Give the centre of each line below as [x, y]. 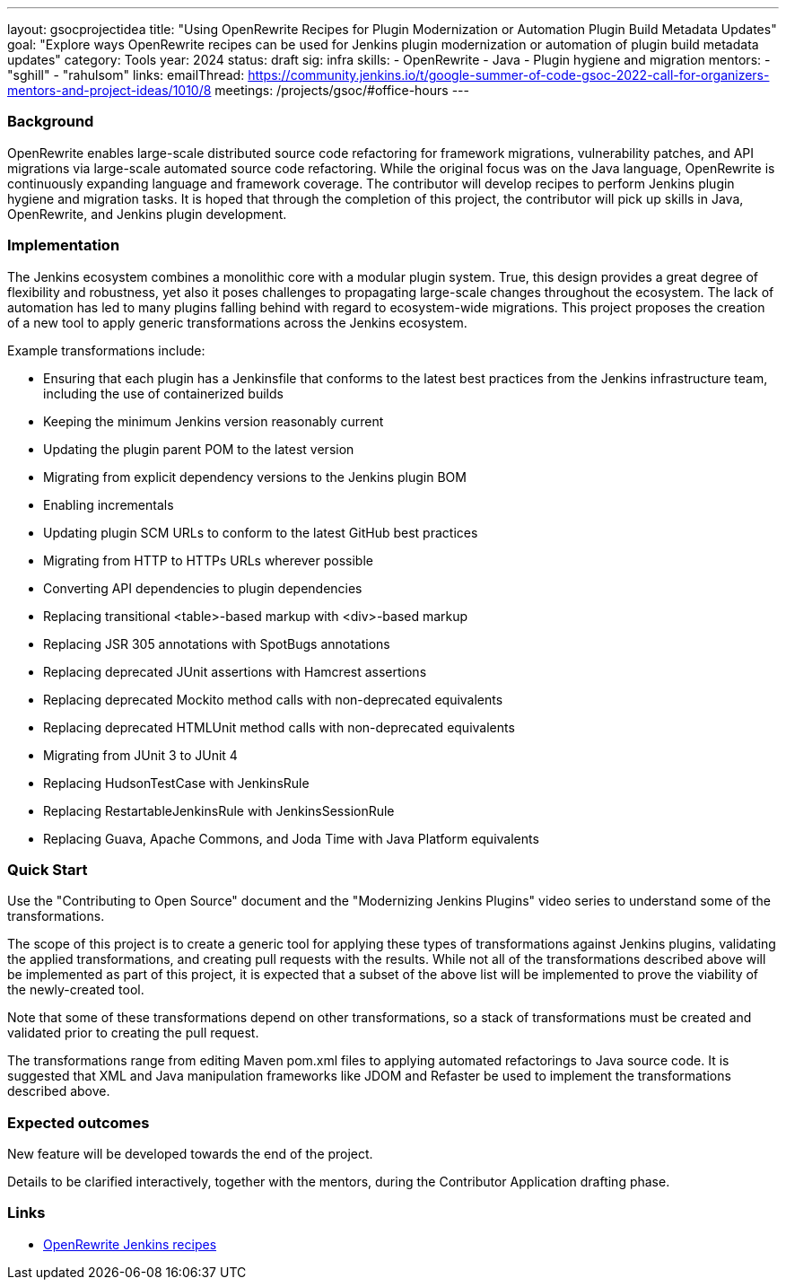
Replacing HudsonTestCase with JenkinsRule [176, 783]
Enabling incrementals [109, 504]
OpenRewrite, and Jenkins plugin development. [147, 214]
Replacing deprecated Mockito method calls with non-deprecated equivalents [273, 699]
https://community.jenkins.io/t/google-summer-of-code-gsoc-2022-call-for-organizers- [509, 75]
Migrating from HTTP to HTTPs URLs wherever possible [208, 560]
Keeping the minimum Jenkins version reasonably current [214, 421]
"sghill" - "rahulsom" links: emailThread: [126, 75]
